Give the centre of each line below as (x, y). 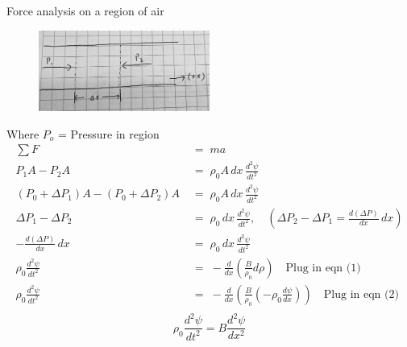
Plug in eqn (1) (323, 268)
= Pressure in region (108, 133)
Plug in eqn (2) (361, 294)
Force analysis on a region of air (85, 10)
